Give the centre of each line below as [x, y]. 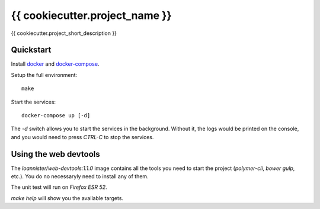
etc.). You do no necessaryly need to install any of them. [80, 176]
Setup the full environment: [44, 75]
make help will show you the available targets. [67, 198]
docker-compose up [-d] [56, 116]
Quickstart [31, 50]
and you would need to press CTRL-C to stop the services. [82, 137]
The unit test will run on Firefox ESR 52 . [59, 187]
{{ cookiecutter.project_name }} [91, 15]
